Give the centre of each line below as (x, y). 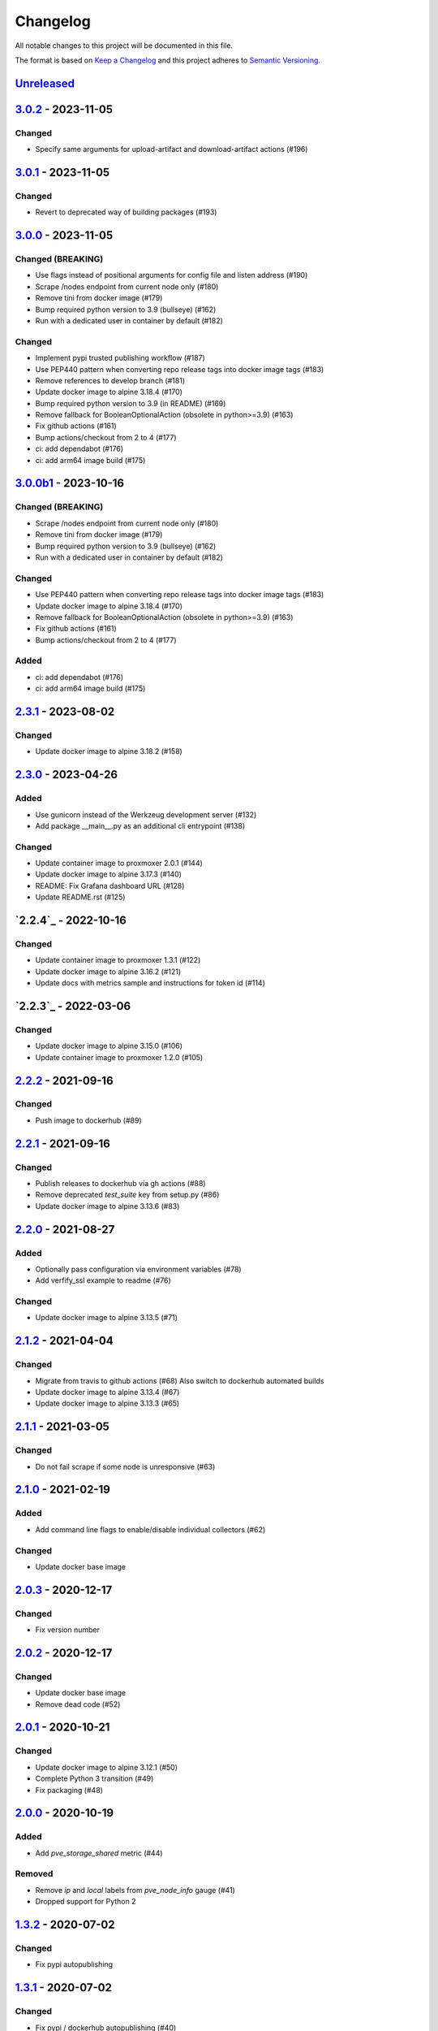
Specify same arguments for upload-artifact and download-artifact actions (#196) (172, 149)
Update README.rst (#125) (80, 897)
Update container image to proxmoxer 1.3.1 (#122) (118, 960)
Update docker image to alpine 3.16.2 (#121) (108, 972)
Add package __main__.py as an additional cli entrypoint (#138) (140, 825)
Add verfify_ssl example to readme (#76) (103, 1280)
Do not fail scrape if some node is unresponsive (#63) (125, 1466)
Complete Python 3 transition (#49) (94, 1778)
